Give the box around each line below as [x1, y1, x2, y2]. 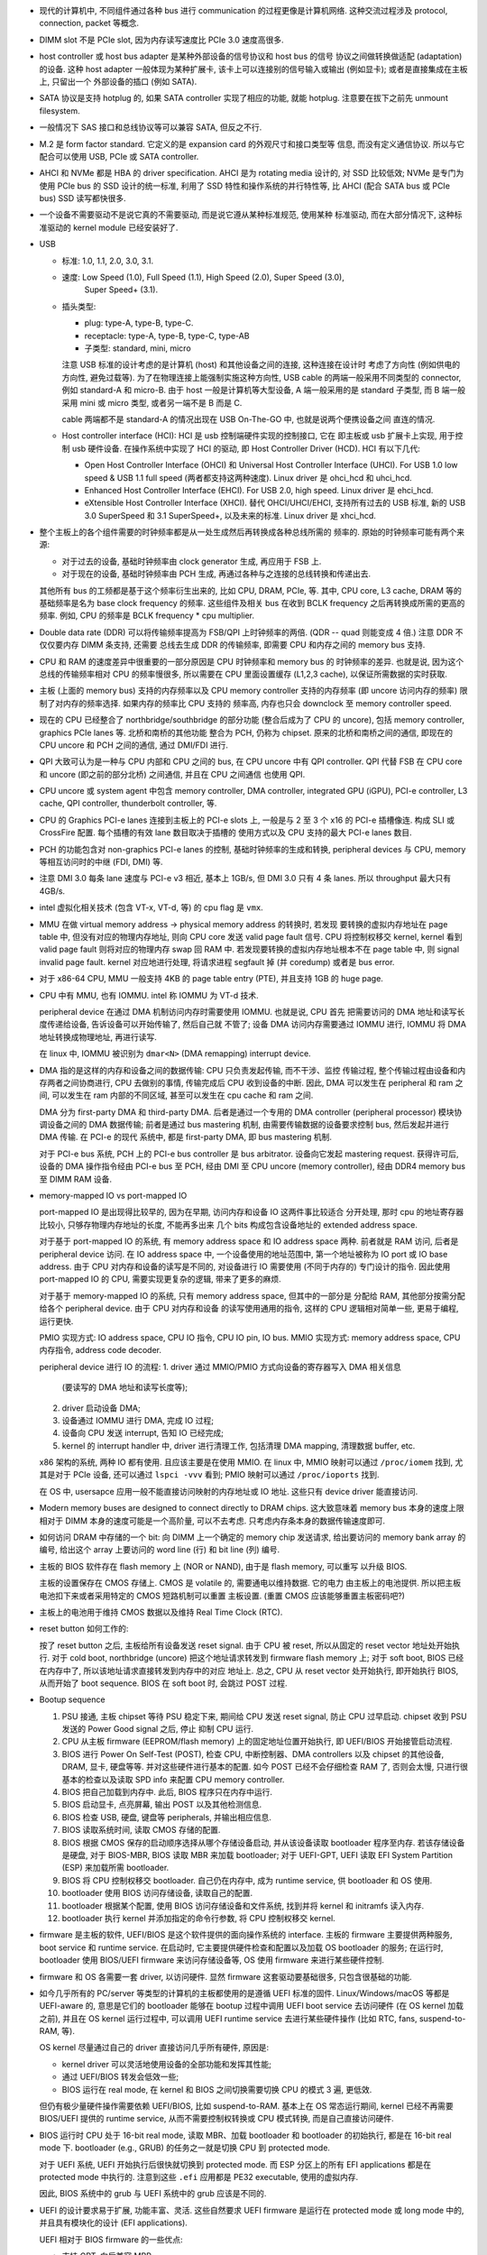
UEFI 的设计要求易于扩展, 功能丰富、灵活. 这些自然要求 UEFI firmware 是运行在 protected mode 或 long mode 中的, [39, 2204, 464, 2215]
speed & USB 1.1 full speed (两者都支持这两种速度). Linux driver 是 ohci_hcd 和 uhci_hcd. [84, 472, 412, 483]
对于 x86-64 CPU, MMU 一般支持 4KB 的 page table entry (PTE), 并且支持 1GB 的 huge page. [39, 973, 383, 984]
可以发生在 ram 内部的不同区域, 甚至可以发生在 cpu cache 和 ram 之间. [51, 1090, 314, 1100]
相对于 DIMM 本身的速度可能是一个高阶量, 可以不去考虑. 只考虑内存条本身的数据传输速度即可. [39, 1515, 386, 1526]
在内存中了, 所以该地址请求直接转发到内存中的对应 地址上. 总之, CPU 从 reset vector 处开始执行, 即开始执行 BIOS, [39, 1665, 459, 1676]
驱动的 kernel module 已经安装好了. [46, 222, 179, 233]
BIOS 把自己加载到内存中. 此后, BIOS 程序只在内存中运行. [61, 1787, 273, 1798]
